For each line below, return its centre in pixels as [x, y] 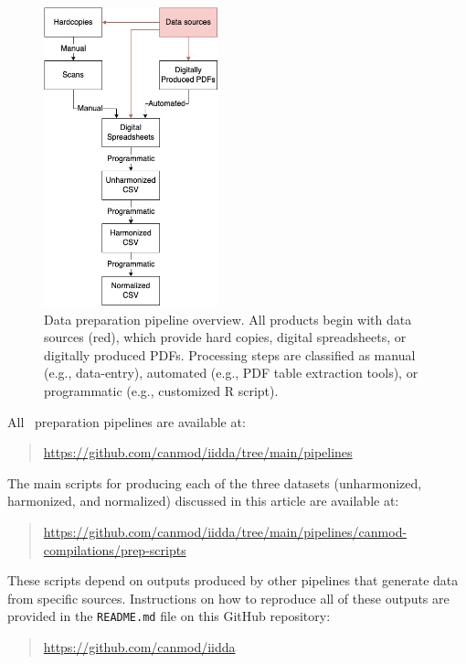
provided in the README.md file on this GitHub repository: [169, 616]
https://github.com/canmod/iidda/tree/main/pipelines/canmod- [225, 532]
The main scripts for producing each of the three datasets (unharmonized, [215, 482]
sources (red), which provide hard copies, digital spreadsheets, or [225, 337]
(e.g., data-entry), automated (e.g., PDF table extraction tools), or [231, 373]
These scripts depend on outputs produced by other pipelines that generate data [233, 580]
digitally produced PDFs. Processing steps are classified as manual [230, 354]
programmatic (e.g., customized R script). [161, 391]
